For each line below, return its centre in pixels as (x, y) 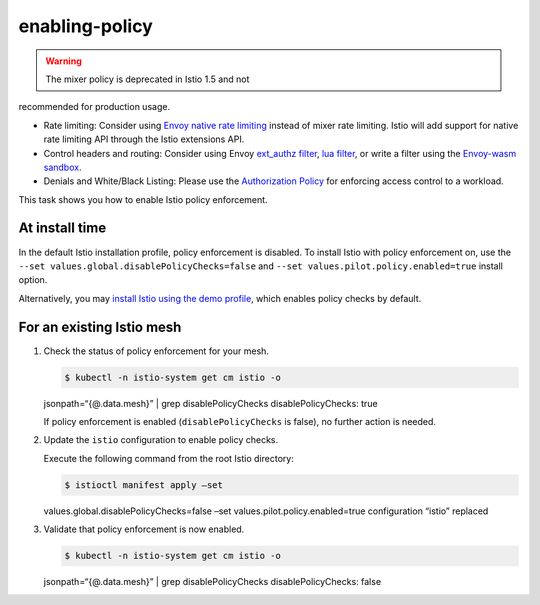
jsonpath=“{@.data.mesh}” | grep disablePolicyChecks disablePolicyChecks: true (211, 403)
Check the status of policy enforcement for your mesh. (156, 351)
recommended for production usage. (94, 107)
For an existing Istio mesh (100, 326)
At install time (62, 228)
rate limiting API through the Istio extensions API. (144, 139)
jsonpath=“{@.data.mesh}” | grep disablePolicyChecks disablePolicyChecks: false (212, 582)
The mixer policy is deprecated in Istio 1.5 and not (147, 79)
